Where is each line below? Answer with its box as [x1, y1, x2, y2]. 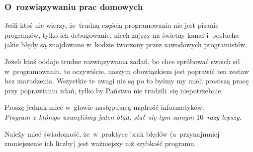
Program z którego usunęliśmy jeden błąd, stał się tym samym [4, 111, 194, 122]
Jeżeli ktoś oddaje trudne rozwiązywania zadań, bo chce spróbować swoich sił [4, 56, 240, 66]
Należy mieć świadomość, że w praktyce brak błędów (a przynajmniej [4, 128, 220, 139]
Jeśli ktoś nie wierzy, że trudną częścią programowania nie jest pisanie [4, 20, 219, 30]
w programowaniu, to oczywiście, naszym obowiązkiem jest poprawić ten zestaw [4, 66, 249, 76]
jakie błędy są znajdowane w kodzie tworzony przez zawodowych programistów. [4, 39, 248, 50]
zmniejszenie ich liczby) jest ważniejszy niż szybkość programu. [4, 138, 196, 149]
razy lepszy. [207, 111, 242, 122]
